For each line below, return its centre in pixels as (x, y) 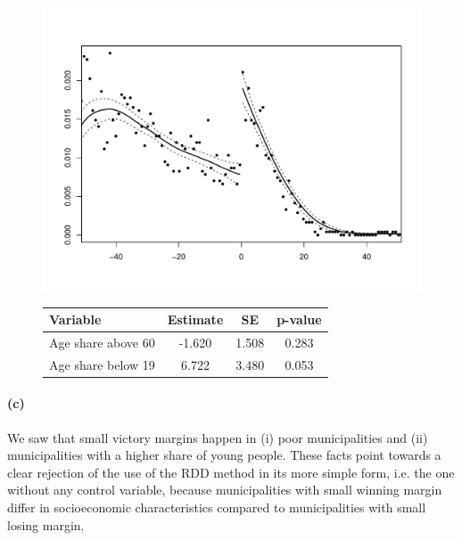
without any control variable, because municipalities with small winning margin (225, 490)
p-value (299, 319)
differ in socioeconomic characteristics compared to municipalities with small (217, 507)
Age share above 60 (102, 342)
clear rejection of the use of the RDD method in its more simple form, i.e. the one (231, 472)
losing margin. (46, 524)
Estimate (195, 319)
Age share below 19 (102, 364)
